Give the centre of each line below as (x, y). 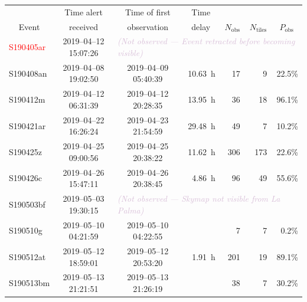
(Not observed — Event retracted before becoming (206, 41)
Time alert (84, 12)
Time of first (148, 12)
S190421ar (27, 125)
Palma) (130, 210)
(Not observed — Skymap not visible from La (199, 198)
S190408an (28, 73)
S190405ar (27, 47)
